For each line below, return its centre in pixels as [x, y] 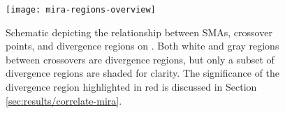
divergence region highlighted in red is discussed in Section [131, 87]
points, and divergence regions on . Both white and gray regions [142, 46]
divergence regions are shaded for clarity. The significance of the [143, 73]
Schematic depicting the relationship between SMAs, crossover [139, 32]
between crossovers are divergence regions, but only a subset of [140, 59]
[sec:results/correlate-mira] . [64, 100]
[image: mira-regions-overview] [81, 10]
